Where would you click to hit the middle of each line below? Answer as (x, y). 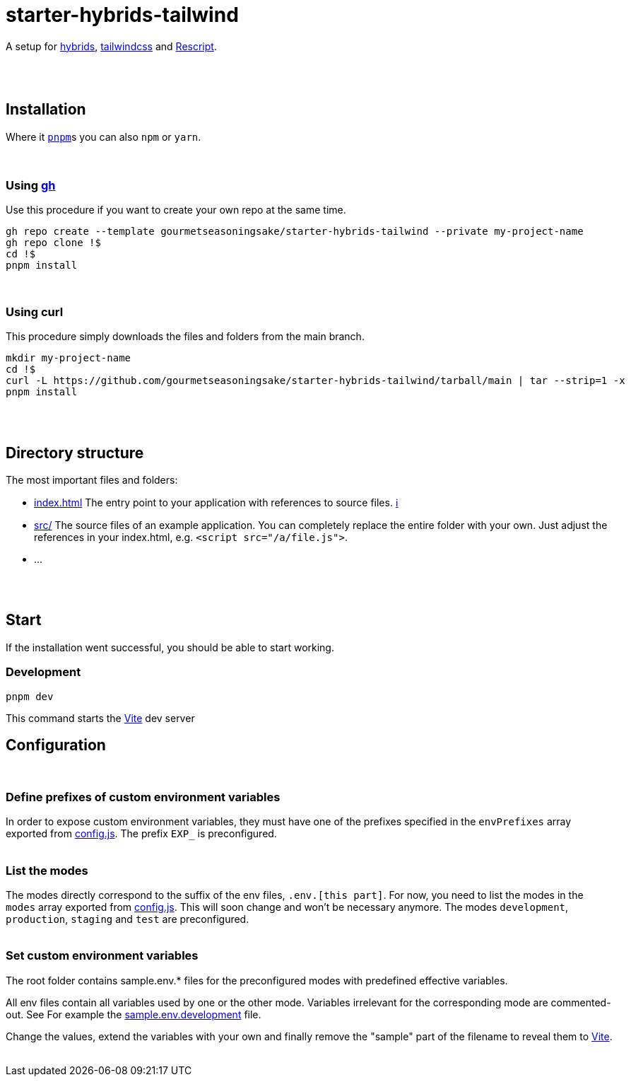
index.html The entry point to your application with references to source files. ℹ (216, 502)
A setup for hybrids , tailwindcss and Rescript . (111, 46)
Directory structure (75, 453)
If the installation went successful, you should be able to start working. (170, 647)
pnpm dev (30, 696)
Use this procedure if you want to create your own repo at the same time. (176, 210)
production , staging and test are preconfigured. (128, 919)
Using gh (31, 185)
